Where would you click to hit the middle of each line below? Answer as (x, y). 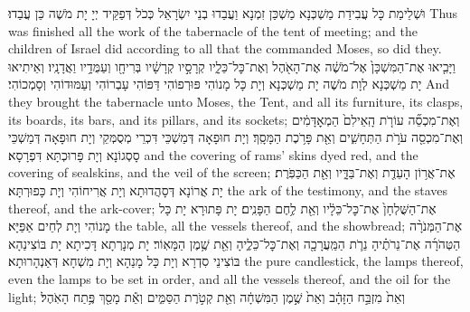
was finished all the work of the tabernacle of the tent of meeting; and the (213, 30)
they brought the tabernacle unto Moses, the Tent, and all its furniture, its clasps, (236, 101)
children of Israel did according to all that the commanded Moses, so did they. (225, 48)
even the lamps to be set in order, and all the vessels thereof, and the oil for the (230, 278)
